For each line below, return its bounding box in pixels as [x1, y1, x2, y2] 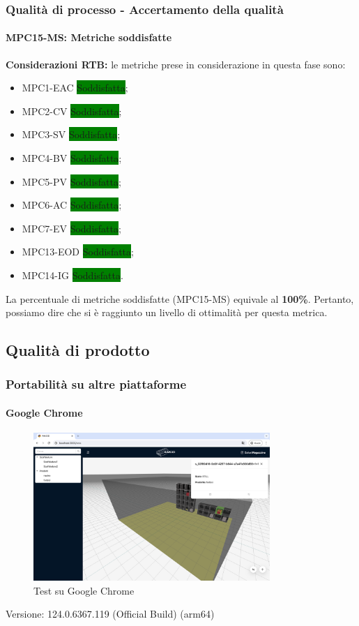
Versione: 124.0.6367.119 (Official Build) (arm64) [6, 606, 215, 621]
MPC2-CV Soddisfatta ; [22, 103, 122, 118]
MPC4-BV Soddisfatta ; [22, 151, 122, 165]
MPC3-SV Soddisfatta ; [22, 127, 121, 142]
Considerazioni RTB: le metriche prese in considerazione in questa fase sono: [6, 57, 346, 71]
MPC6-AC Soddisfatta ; [22, 198, 122, 212]
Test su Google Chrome [33, 583, 135, 597]
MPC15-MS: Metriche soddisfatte [6, 30, 172, 45]
